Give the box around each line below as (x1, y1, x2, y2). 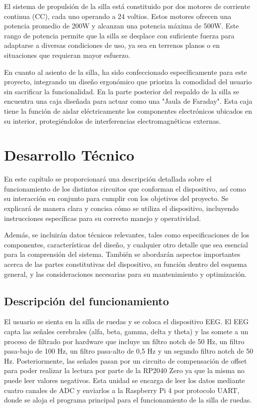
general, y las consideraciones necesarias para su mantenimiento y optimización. (4, 268, 247, 279)
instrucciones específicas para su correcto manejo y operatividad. (4, 212, 201, 223)
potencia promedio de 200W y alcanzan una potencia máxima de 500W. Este (4, 20, 239, 31)
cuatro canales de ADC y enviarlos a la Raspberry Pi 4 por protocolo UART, (4, 385, 240, 395)
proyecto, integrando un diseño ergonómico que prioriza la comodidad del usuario (4, 76, 252, 87)
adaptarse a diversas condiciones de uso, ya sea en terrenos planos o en (4, 40, 220, 50)
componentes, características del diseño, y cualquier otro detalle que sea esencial (4, 239, 248, 249)
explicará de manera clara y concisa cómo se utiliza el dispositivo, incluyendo (4, 203, 239, 213)
